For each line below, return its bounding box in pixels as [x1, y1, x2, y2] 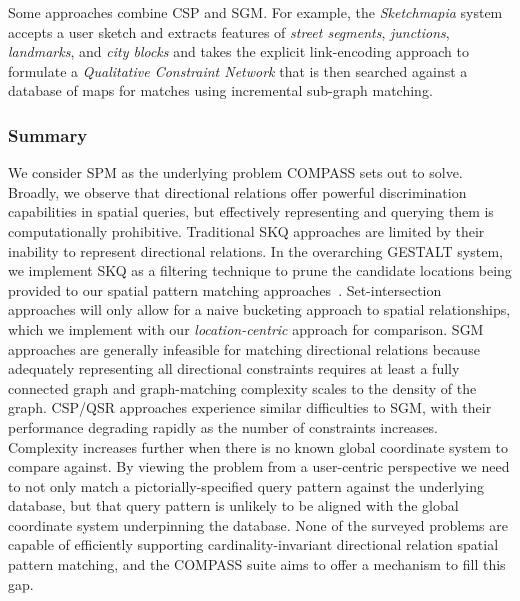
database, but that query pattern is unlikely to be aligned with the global [8, 495, 459, 516]
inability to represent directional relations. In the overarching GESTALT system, [8, 240, 503, 261]
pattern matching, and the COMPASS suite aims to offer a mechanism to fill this [8, 554, 506, 575]
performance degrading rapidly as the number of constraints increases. [8, 416, 439, 437]
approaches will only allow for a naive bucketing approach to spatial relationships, [8, 299, 511, 320]
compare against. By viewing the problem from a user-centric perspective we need [8, 456, 510, 477]
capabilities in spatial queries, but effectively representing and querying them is [8, 201, 494, 222]
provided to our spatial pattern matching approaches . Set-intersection [8, 279, 442, 300]
